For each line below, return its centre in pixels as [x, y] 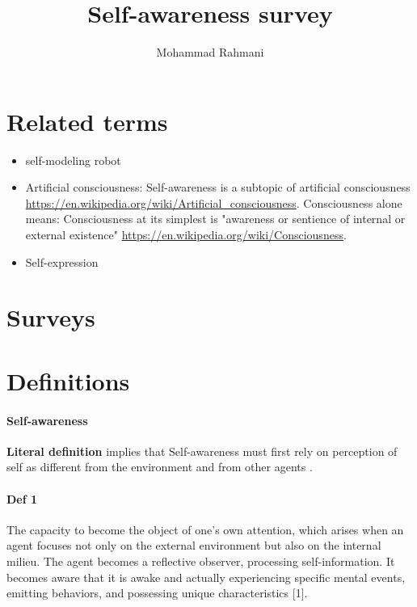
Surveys [51, 317]
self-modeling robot [73, 160]
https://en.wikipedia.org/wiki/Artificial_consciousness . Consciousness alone [214, 202]
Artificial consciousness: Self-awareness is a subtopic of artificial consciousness [218, 187]
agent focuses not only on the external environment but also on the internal [194, 545]
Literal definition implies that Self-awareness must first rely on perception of [202, 451]
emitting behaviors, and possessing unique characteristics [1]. [157, 593]
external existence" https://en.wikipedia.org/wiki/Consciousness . [186, 235]
